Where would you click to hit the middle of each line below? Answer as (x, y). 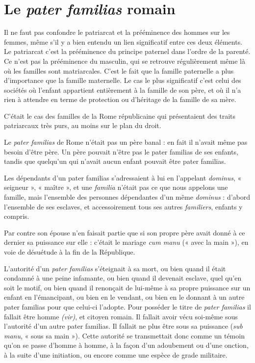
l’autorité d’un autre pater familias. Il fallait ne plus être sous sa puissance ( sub (123, 326)
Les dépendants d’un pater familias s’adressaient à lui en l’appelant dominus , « (123, 177)
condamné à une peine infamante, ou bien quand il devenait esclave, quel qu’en (123, 278)
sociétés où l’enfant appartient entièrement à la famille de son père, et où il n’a (123, 90)
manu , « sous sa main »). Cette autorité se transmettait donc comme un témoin (124, 335)
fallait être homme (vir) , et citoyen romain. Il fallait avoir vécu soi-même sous (121, 316)
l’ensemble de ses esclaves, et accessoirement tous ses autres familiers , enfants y (123, 206)
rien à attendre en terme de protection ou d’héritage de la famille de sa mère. (120, 99)
